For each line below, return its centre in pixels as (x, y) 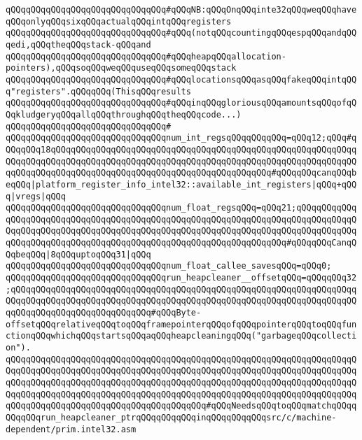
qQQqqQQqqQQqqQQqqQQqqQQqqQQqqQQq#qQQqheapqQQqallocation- (146, 56)
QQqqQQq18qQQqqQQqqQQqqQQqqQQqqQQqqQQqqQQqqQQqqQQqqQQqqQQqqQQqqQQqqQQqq (181, 149)
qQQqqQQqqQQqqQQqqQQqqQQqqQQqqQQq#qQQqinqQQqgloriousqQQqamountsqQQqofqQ (181, 103)
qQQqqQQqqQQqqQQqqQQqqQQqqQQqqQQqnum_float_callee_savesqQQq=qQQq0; (169, 266)
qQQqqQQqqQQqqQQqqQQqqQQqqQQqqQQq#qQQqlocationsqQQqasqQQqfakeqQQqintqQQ (181, 79)
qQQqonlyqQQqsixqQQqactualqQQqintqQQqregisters (119, 21)
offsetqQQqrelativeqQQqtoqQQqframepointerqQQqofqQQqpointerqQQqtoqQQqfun (181, 324)
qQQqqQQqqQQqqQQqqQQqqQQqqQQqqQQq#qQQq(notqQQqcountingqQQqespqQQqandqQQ (181, 33)
